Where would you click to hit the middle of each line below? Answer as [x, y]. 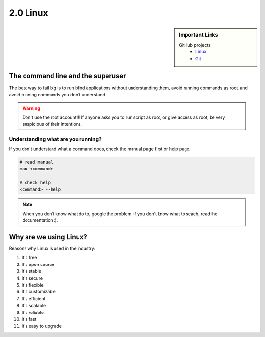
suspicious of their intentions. [52, 124]
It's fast [29, 319]
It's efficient [33, 298]
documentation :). [40, 220]
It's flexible [32, 285]
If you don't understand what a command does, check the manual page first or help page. [100, 149]
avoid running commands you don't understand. [58, 95]
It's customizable [39, 292]
